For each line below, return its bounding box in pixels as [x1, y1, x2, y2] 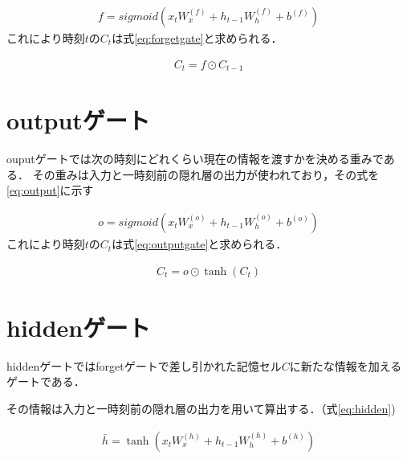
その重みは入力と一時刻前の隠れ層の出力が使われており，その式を [32, 166, 380, 182]
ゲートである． [6, 373, 85, 390]
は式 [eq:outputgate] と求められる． [112, 236, 287, 252]
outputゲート [6, 104, 150, 137]
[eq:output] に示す [6, 182, 94, 199]
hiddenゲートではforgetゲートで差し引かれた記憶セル [6, 357, 282, 374]
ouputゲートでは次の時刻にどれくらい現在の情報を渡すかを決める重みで [6, 150, 384, 167]
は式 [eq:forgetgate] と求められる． [112, 30, 283, 47]
